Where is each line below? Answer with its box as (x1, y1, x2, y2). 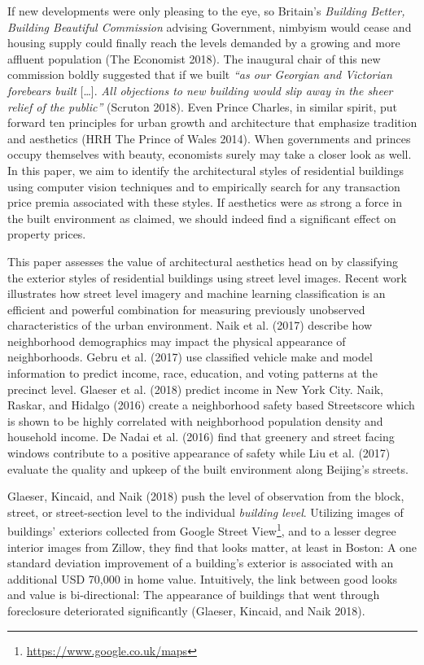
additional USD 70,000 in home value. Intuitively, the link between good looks (7, 570, 398, 587)
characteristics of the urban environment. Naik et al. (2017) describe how (7, 317, 373, 334)
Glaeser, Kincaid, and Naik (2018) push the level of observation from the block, (7, 488, 404, 505)
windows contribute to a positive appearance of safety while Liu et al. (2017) (7, 444, 391, 462)
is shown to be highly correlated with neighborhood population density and (7, 412, 383, 429)
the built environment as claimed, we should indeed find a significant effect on (7, 209, 396, 226)
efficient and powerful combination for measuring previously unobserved (7, 300, 365, 317)
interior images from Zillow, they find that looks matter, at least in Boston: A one (7, 538, 417, 555)
